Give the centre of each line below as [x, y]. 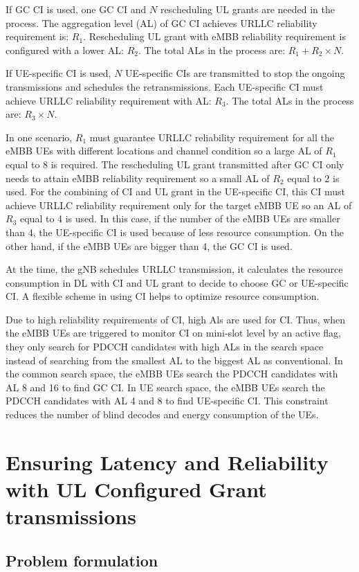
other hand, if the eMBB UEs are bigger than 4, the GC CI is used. [149, 245]
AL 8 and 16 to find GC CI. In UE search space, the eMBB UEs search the [165, 387]
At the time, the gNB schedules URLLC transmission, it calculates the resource [174, 269]
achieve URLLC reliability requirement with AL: [109, 100]
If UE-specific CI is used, [58, 73]
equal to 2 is [313, 178]
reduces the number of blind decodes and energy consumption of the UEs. [162, 414]
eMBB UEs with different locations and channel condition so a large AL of [164, 151]
